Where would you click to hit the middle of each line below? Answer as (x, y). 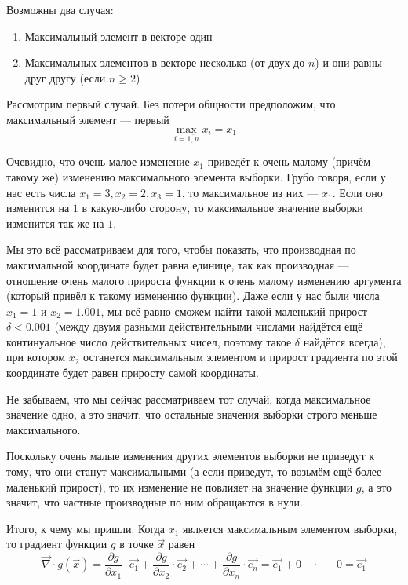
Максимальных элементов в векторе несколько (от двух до (165, 62)
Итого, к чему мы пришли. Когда (86, 528)
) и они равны (348, 62)
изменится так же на (55, 223)
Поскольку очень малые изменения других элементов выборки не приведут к (190, 456)
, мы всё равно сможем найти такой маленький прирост (234, 311)
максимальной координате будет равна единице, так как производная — (178, 264)
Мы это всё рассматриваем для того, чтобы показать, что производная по (181, 249)
